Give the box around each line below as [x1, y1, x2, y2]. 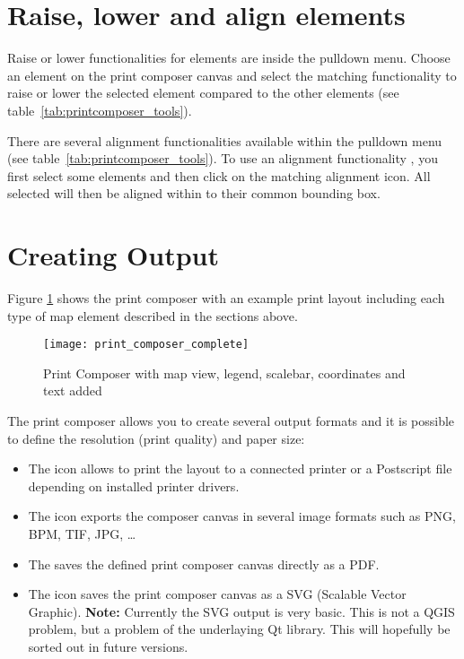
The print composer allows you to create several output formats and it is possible [7, 412, 455, 430]
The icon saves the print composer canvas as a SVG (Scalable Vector [28, 585, 407, 603]
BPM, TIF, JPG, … [28, 525, 136, 542]
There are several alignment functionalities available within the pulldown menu [7, 131, 442, 150]
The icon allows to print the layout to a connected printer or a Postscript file [28, 459, 452, 478]
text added [43, 381, 102, 400]
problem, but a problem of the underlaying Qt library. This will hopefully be [28, 620, 451, 638]
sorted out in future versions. [28, 637, 188, 655]
